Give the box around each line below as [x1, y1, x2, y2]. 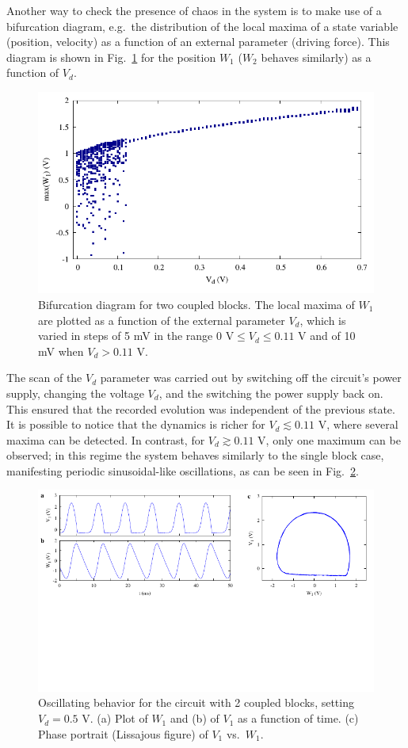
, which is [299, 311, 346, 328]
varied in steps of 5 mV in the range [38, 327, 213, 344]
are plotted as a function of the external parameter [38, 311, 285, 328]
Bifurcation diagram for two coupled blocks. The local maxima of [38, 296, 355, 312]
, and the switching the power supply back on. [158, 384, 383, 401]
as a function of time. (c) [237, 710, 359, 727]
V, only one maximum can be [257, 431, 401, 448]
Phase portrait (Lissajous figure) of [38, 725, 208, 742]
